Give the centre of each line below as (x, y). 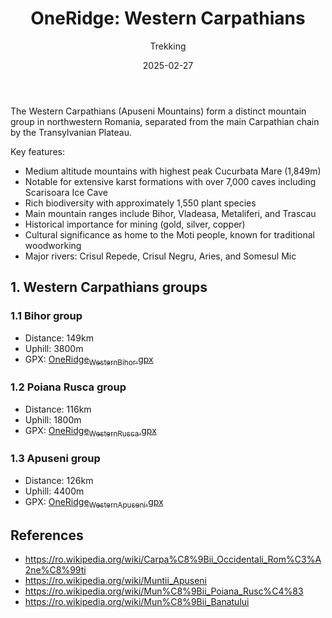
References (47, 535)
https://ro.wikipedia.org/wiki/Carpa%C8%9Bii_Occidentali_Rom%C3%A (173, 559)
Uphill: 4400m (54, 491)
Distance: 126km (59, 480)
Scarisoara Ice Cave (66, 192)
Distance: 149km (59, 338)
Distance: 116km (58, 409)
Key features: (37, 151)
